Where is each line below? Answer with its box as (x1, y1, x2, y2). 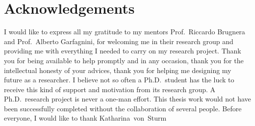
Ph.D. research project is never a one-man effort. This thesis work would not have (4, 94, 251, 104)
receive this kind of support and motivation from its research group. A (4, 84, 216, 94)
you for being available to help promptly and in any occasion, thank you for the (4, 55, 244, 65)
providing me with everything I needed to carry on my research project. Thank (4, 46, 241, 56)
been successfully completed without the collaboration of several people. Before (4, 103, 242, 113)
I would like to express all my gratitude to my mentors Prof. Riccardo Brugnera (4, 26, 245, 37)
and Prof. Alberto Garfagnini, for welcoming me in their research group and (4, 36, 233, 46)
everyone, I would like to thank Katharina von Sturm (4, 113, 167, 123)
